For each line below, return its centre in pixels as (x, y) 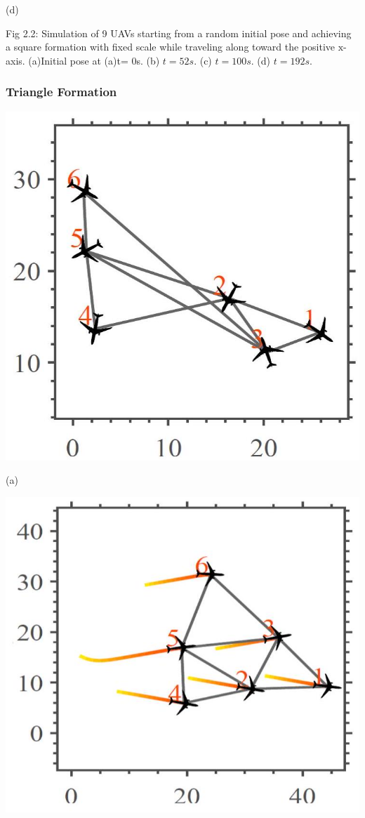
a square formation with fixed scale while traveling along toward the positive (170, 47)
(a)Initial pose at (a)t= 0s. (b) (94, 60)
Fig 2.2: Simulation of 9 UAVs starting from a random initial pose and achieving (179, 33)
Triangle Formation (61, 92)
